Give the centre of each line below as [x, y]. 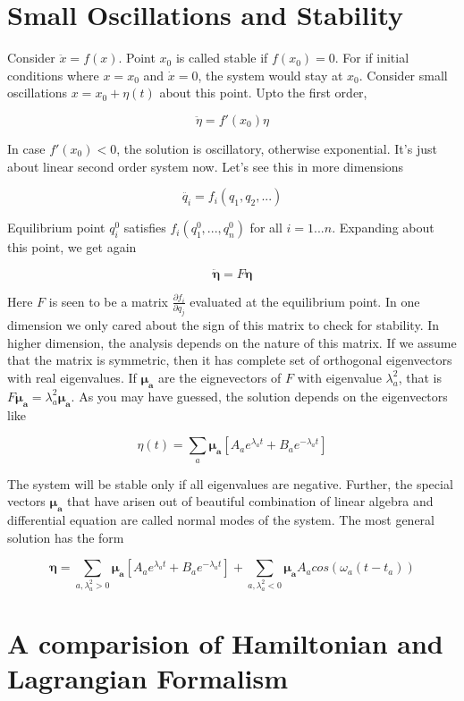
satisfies [145, 228]
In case [26, 148]
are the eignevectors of [219, 377]
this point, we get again [72, 247]
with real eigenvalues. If [72, 377]
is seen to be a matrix [108, 301]
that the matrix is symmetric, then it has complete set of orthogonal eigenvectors [230, 360]
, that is [420, 377]
